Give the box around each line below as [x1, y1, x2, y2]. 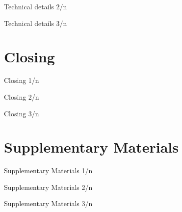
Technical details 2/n [4, 1, 67, 11]
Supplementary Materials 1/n [4, 165, 93, 176]
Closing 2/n [4, 91, 39, 102]
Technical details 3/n [4, 18, 67, 28]
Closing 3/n [4, 108, 39, 118]
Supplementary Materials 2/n [4, 182, 93, 192]
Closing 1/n [4, 75, 39, 85]
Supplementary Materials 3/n [4, 198, 93, 209]
